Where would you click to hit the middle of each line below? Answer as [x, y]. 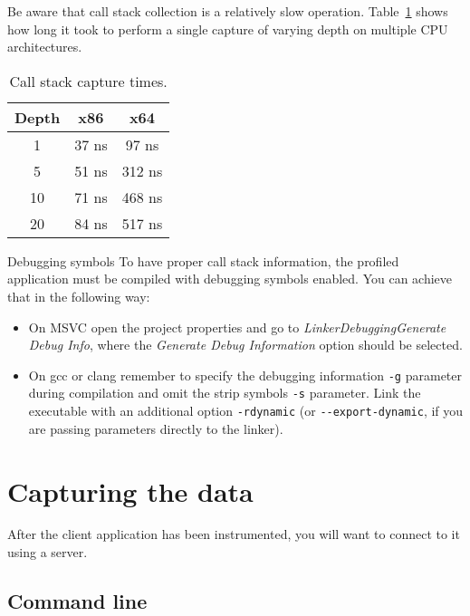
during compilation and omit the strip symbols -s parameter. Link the [225, 393]
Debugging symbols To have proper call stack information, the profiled [203, 260]
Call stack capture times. [88, 81]
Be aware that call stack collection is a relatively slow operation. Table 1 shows [228, 11]
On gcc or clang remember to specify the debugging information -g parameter [245, 375]
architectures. [45, 47]
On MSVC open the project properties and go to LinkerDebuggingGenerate [237, 327]
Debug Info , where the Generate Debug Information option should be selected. [245, 345]
